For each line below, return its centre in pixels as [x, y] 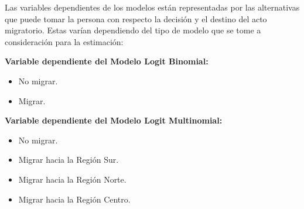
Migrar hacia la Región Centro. [74, 199]
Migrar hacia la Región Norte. [72, 179]
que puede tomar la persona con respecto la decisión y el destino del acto [136, 18]
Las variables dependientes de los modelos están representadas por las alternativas [152, 7]
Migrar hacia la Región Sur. [69, 160]
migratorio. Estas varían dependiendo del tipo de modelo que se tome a [133, 30]
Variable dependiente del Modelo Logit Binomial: [107, 61]
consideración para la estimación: [64, 41]
